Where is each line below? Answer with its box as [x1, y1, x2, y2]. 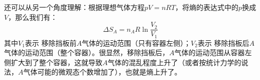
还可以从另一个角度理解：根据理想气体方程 [4, 2, 145, 12]
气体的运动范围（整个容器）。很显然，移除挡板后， [4, 47, 169, 58]
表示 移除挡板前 [25, 37, 77, 48]
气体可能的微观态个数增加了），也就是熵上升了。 [23, 67, 182, 77]
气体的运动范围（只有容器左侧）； [82, 37, 191, 48]
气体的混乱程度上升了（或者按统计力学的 [107, 57, 241, 67]
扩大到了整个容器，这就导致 [11, 57, 102, 67]
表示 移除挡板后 [197, 37, 249, 48]
